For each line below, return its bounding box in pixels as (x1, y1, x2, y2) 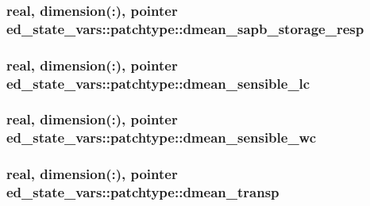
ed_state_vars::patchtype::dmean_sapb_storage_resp (6, 18, 364, 38)
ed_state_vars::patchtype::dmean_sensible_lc (6, 73, 310, 93)
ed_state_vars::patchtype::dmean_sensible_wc (6, 128, 317, 147)
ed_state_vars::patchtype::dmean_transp (6, 182, 279, 202)
